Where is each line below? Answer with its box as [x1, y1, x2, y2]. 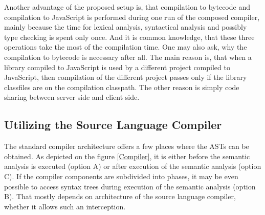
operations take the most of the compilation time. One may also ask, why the [4, 41, 247, 52]
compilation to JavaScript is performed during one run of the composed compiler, [4, 11, 260, 22]
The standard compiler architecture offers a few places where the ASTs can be [4, 141, 249, 152]
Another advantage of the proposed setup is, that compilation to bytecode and [4, 2, 250, 12]
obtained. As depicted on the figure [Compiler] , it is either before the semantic [4, 150, 250, 161]
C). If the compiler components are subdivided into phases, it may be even [4, 170, 238, 181]
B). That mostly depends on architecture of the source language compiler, [4, 191, 236, 202]
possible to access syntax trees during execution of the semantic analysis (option [4, 181, 256, 191]
